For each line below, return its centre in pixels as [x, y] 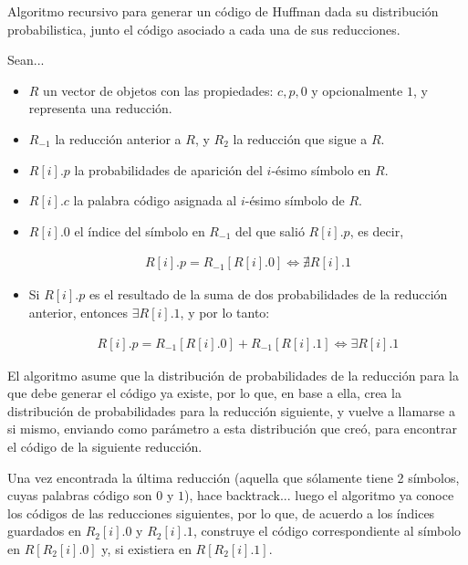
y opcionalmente [357, 90]
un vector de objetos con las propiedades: [158, 90]
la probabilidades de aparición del [168, 169]
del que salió [270, 230]
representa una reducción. [100, 108]
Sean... [26, 60]
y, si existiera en [146, 548]
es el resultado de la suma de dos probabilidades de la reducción [268, 294]
